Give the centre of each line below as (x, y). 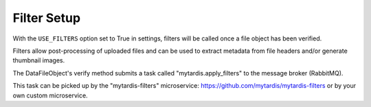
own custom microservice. (50, 95)
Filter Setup (47, 18)
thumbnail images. (39, 60)
